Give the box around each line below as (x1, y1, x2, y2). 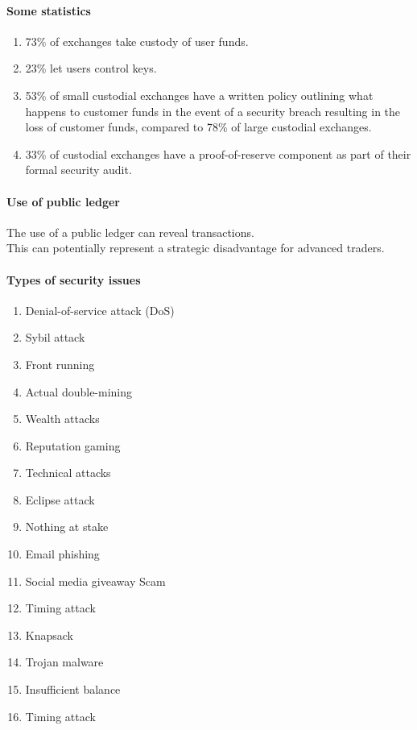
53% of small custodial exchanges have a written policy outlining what (25, 86, 374, 103)
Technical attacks (25, 464, 111, 481)
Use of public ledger (6, 193, 120, 209)
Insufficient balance (25, 681, 121, 698)
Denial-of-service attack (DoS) (25, 301, 175, 318)
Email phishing (25, 545, 100, 562)
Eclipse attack (25, 491, 95, 508)
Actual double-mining (25, 383, 133, 400)
